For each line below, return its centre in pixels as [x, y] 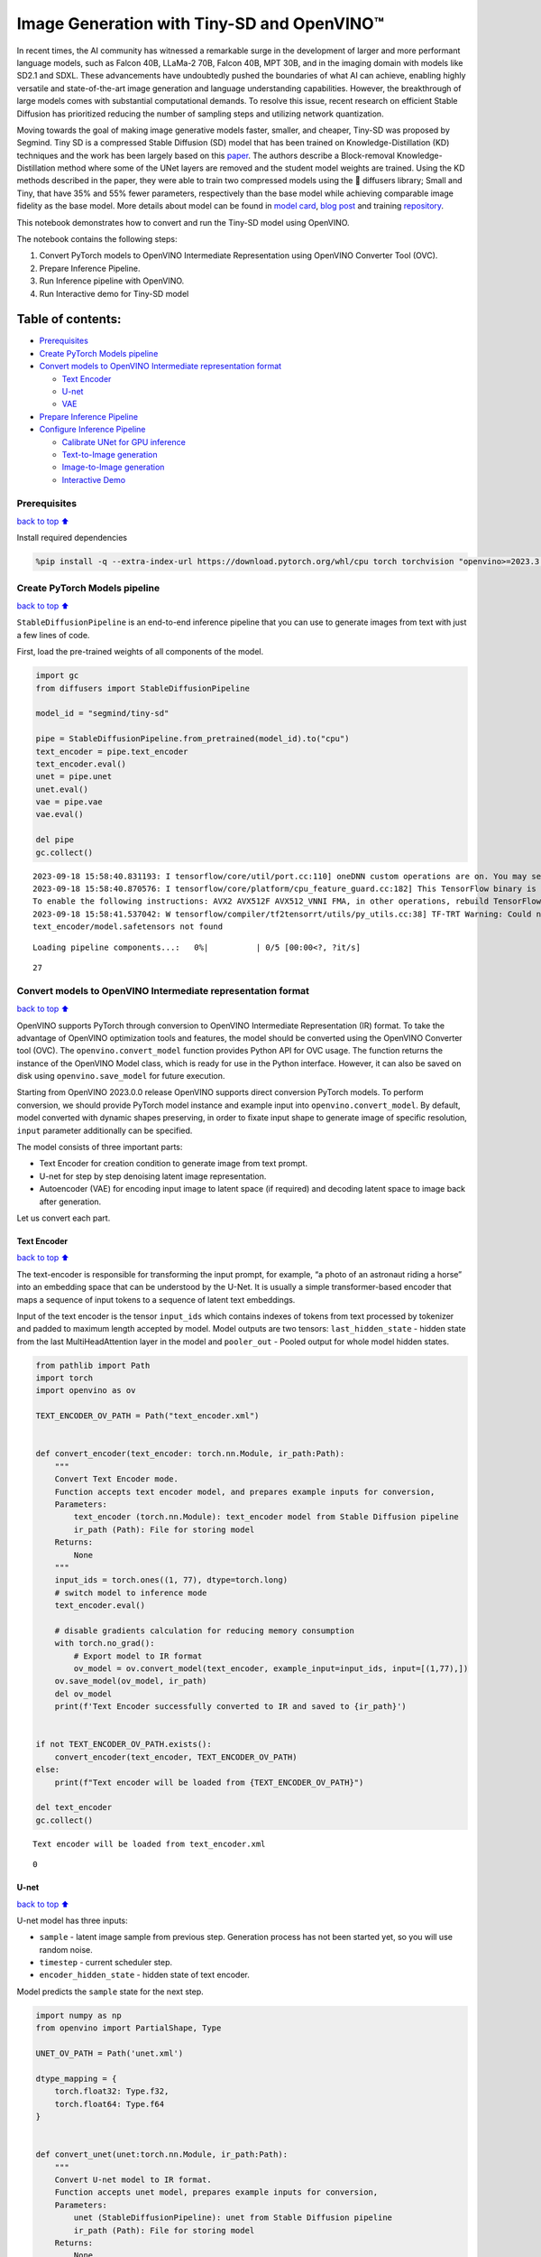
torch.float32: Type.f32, [112, 2091]
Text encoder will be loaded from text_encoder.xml [149, 1844]
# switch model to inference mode [131, 1593]
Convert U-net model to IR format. [133, 2179]
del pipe [55, 840]
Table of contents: [69, 319]
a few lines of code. [53, 635]
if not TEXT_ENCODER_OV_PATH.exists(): [124, 1744]
